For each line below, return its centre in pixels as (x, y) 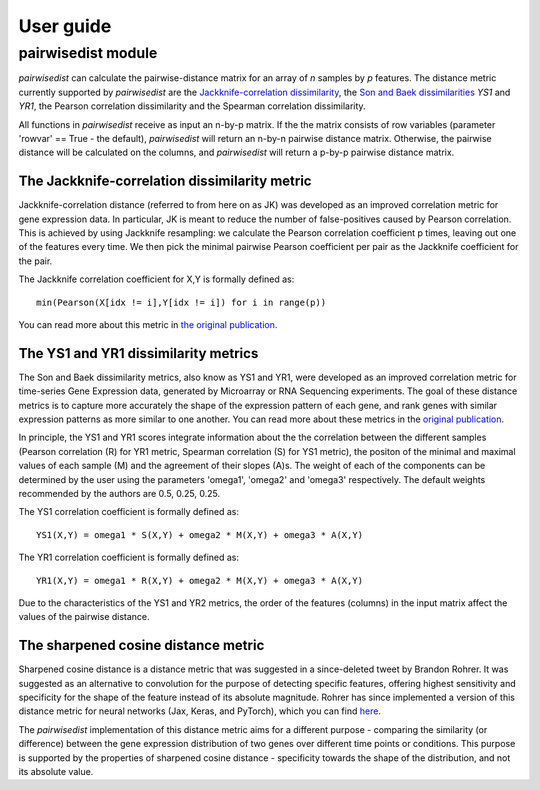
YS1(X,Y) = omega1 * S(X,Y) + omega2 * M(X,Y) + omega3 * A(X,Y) (200, 534)
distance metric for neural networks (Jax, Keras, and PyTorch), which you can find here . (200, 711)
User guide (65, 26)
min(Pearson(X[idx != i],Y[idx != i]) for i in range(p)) (181, 302)
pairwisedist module (88, 53)
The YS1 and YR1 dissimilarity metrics (138, 353)
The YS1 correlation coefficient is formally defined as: (129, 512)
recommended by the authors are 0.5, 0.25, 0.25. (119, 494)
